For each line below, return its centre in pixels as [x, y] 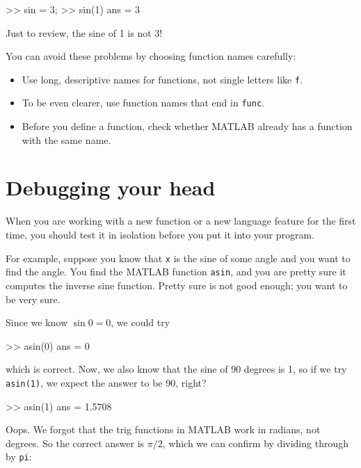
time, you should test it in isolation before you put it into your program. [160, 234]
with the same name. [66, 139]
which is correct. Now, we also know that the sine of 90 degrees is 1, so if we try [176, 369]
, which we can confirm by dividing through [255, 443]
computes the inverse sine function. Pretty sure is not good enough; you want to [177, 285]
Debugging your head [111, 187]
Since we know [37, 322]
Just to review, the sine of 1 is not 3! [84, 32]
